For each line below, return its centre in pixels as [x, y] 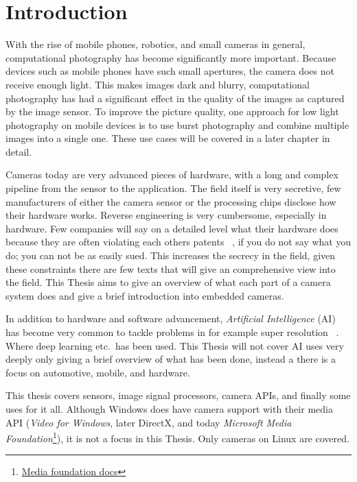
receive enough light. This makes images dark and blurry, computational [158, 84]
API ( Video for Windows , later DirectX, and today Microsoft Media [149, 422]
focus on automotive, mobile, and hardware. [98, 372]
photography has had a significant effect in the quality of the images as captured [175, 98]
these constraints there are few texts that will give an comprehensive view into [171, 268]
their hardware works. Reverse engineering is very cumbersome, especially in [166, 215]
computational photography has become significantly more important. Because [171, 57]
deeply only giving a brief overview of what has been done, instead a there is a [171, 359]
